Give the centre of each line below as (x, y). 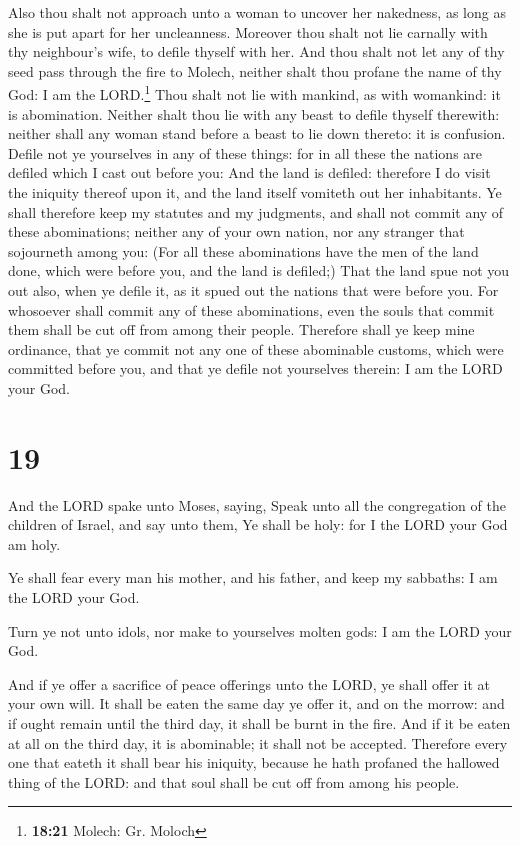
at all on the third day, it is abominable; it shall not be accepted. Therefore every (258, 742)
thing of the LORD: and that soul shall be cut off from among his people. (234, 781)
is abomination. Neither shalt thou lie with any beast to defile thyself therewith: (254, 113)
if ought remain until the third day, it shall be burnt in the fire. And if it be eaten (259, 723)
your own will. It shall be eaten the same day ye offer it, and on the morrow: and (256, 703)
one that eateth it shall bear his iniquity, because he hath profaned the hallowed (254, 762)
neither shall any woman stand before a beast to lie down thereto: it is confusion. (257, 133)
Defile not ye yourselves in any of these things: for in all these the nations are (245, 152)
